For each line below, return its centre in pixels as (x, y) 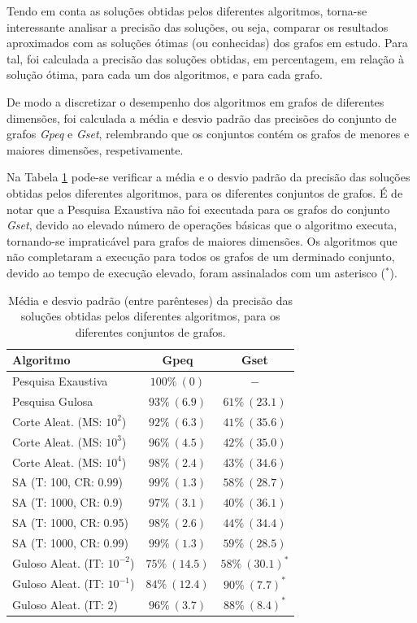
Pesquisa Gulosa (53, 401)
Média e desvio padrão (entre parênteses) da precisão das (151, 300)
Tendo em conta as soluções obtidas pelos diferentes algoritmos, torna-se (187, 11)
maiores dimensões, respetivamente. (95, 149)
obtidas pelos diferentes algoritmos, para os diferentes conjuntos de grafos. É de (205, 192)
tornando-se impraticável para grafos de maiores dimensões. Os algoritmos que (202, 240)
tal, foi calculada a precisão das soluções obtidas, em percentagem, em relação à (205, 58)
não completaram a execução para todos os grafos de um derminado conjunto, (201, 257)
